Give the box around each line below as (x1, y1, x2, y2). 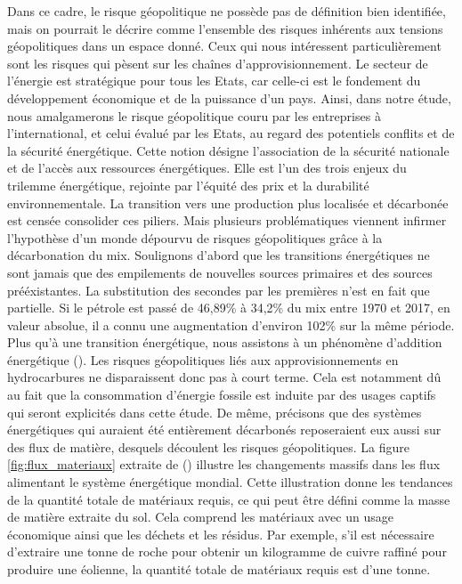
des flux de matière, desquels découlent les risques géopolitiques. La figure (7, 437, 409, 456)
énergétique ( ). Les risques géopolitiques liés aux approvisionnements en (7, 350, 399, 369)
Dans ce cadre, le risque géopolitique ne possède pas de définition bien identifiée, (7, 2, 446, 20)
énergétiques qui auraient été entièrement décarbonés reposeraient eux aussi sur (7, 420, 442, 439)
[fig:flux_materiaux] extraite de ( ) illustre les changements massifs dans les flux (7, 455, 441, 474)
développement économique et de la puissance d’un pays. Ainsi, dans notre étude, (7, 88, 451, 107)
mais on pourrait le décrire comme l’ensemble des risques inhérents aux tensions (7, 19, 443, 37)
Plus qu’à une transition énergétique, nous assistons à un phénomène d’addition (7, 333, 442, 352)
